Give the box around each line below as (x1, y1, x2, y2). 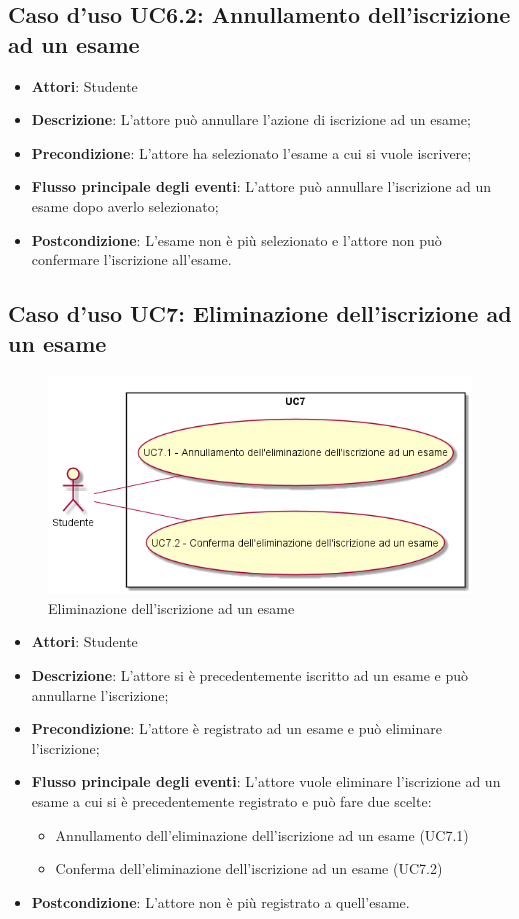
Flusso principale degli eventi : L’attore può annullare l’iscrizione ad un (31, 176, 492, 197)
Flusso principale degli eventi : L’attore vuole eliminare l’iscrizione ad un (31, 771, 501, 792)
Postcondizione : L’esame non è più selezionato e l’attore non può (31, 229, 442, 250)
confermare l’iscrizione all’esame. (31, 249, 232, 270)
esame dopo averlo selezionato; (31, 195, 219, 216)
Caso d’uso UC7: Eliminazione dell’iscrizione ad (8, 298, 512, 329)
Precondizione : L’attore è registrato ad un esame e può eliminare (31, 718, 442, 739)
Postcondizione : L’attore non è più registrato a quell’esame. (31, 891, 410, 912)
